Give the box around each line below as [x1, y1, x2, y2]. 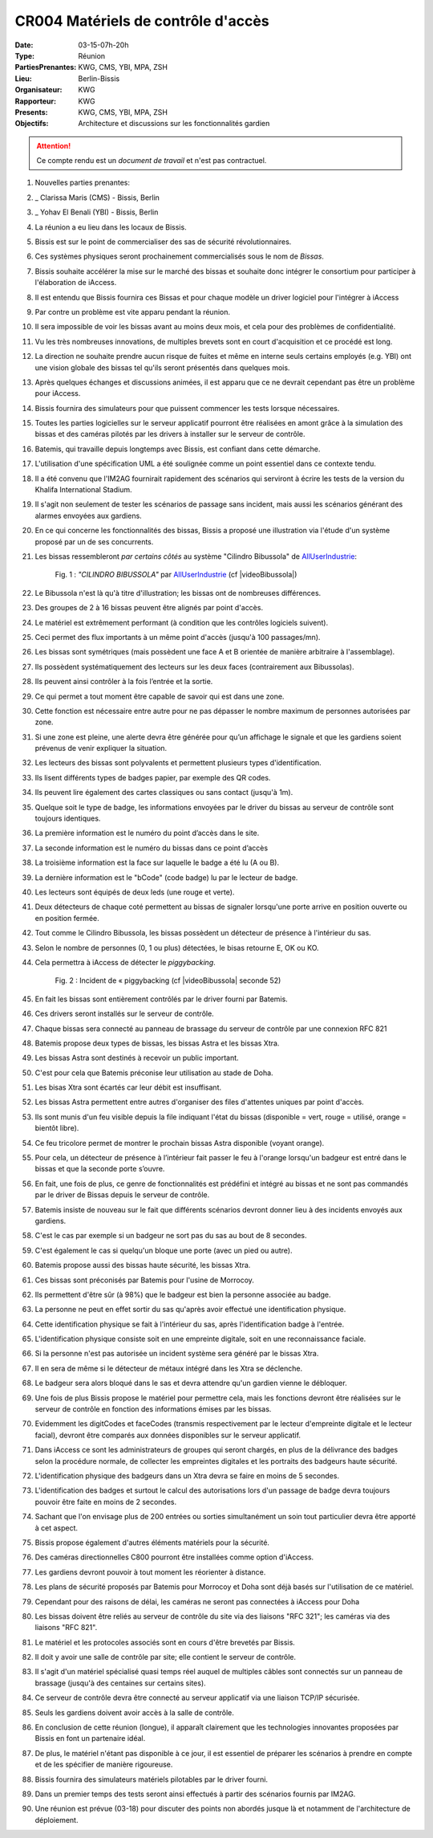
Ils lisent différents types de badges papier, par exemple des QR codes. [34, 772, 271, 782]
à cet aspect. [34, 1522, 79, 1533]
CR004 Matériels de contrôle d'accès [14, 12, 269, 30]
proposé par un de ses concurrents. [34, 536, 154, 546]
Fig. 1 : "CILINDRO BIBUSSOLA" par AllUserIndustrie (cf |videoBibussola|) [55, 570, 297, 580]
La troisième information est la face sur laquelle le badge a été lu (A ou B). [34, 858, 280, 867]
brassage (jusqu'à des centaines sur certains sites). [34, 1678, 206, 1688]
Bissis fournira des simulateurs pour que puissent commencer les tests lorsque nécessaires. [34, 403, 340, 413]
